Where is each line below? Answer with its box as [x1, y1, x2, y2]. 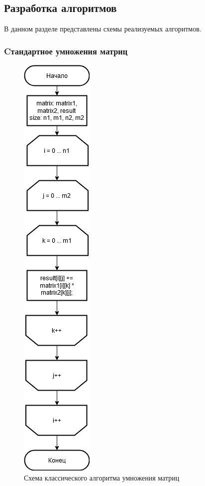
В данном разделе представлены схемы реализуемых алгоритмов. [4, 23, 202, 34]
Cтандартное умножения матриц [4, 44, 128, 57]
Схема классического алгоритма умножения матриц [24, 472, 180, 483]
